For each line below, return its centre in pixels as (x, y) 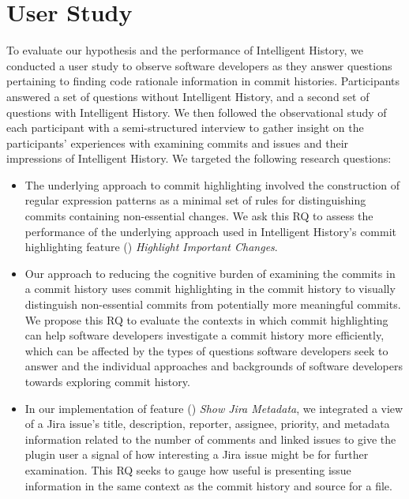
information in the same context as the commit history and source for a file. (208, 485)
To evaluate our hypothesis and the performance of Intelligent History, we (185, 50)
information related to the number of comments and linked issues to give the (210, 439)
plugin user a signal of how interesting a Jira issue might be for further (197, 454)
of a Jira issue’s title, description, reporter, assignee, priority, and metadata (207, 424)
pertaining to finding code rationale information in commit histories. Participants (203, 81)
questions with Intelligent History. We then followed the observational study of (197, 112)
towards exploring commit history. (107, 381)
